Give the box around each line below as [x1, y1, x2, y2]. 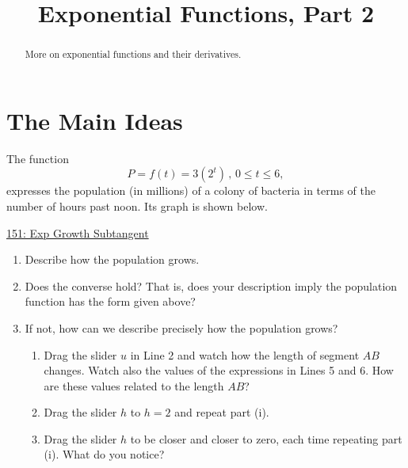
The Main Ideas [6, 104, 183, 136]
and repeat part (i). [174, 404, 269, 420]
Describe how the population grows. [25, 251, 200, 268]
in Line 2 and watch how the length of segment [130, 346, 360, 363]
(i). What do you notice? [44, 446, 165, 462]
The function [6, 150, 69, 166]
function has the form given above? [25, 293, 196, 310]
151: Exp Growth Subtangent [6, 224, 149, 241]
